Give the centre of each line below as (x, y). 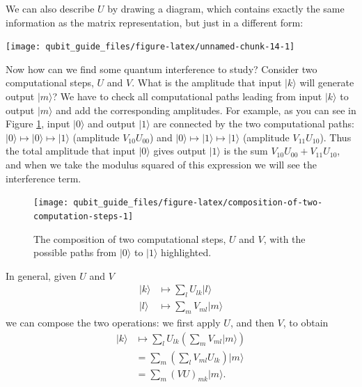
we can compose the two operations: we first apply (113, 322)
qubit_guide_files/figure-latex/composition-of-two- (198, 203)
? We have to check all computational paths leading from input (187, 96)
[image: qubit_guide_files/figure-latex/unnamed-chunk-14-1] (150, 47)
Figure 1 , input (38, 124)
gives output (180, 151)
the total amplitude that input (71, 151)
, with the (284, 238)
